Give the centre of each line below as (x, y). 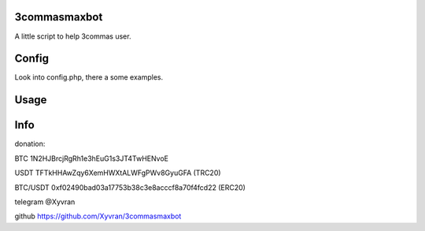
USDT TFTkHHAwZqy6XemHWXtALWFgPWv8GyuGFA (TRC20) (118, 173)
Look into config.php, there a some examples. (89, 77)
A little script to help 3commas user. (73, 36)
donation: (30, 144)
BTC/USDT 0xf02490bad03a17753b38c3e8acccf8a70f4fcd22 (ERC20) (130, 187)
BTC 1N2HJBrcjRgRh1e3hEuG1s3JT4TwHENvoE (92, 158)
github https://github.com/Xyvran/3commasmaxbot (98, 216)
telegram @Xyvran (45, 202)
